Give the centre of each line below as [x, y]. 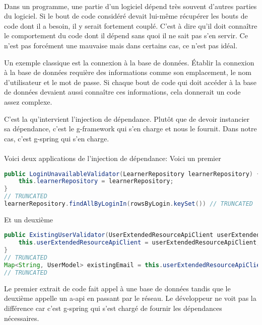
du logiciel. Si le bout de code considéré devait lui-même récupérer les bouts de [126, 16]
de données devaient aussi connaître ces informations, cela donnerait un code [122, 92]
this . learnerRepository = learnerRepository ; [96, 181]
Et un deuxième [29, 219]
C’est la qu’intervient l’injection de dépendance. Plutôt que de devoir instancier [127, 118]
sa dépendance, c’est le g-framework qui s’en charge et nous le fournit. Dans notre [130, 129]
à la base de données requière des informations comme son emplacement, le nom [128, 72]
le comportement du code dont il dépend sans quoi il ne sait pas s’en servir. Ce [126, 35]
